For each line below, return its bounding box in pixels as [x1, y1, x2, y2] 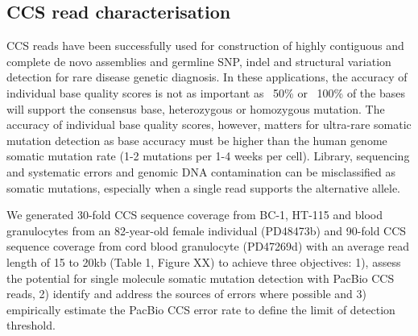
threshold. [6, 317, 56, 334]
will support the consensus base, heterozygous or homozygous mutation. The [6, 100, 385, 117]
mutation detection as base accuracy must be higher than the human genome [6, 131, 387, 148]
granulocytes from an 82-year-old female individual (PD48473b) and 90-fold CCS [6, 222, 407, 239]
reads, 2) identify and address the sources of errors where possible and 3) [6, 285, 366, 302]
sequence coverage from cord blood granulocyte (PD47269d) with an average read [6, 238, 410, 255]
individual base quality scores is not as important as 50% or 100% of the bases [6, 84, 405, 101]
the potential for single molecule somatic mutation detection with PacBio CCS [6, 269, 395, 286]
